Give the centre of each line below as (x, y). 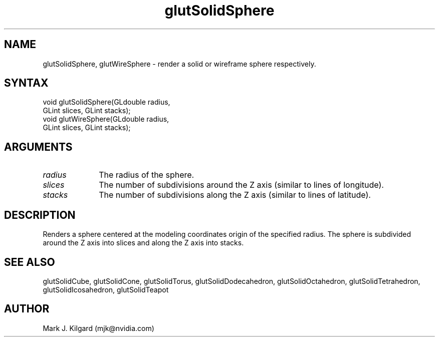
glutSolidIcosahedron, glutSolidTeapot (106, 289)
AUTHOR (27, 309)
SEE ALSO (30, 262)
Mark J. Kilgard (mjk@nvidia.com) (98, 328)
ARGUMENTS (38, 147)
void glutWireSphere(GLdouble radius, (106, 119)
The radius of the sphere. (147, 175)
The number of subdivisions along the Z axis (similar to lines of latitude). (235, 195)
